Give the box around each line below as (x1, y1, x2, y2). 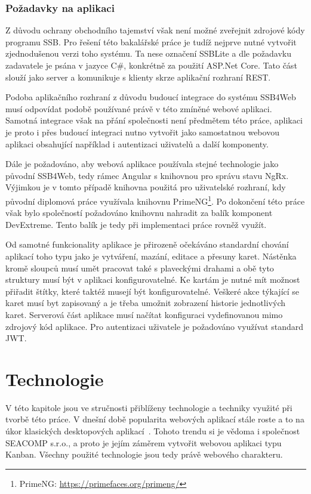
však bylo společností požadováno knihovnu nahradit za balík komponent (5, 206, 273, 219)
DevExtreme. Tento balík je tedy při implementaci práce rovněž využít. (5, 218, 267, 230)
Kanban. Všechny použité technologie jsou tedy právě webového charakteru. (5, 448, 283, 461)
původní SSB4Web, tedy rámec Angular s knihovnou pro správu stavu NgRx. (5, 169, 289, 181)
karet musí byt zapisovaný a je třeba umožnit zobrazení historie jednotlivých (5, 297, 285, 309)
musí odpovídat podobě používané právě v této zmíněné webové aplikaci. (5, 102, 272, 115)
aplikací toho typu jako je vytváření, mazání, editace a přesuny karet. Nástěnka (5, 249, 297, 262)
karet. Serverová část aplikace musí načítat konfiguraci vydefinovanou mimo (5, 308, 283, 320)
